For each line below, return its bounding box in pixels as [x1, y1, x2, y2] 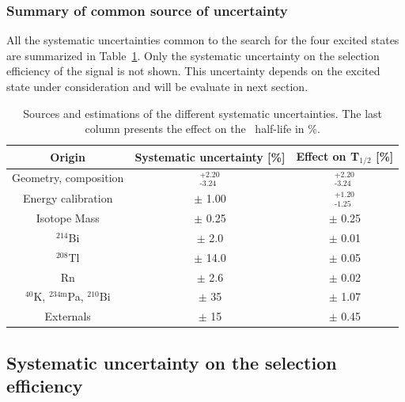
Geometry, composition [12, 169, 124, 186]
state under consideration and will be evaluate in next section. [6, 78, 308, 94]
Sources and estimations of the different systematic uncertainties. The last [23, 104, 382, 121]
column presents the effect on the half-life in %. [85, 120, 320, 137]
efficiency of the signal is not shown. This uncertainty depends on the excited [6, 63, 380, 79]
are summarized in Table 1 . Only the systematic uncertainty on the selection [6, 47, 380, 63]
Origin [50, 148, 86, 165]
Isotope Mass [36, 210, 100, 226]
